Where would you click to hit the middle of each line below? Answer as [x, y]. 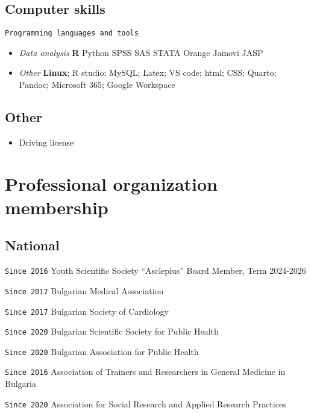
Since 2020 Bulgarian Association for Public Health [102, 351]
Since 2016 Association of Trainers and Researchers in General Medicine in [145, 372]
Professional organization [111, 183]
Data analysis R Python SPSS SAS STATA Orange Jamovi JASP [141, 52]
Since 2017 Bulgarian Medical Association [84, 290]
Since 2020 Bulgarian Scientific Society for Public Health [112, 331]
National [32, 245]
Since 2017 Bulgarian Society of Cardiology [87, 311]
